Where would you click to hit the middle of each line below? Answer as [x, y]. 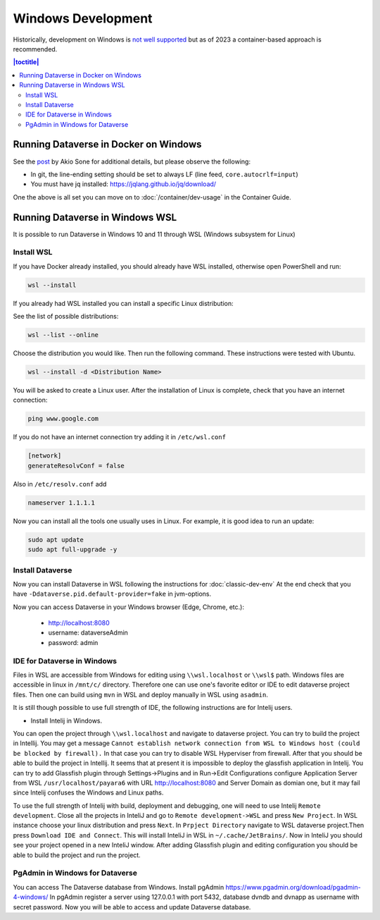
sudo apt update [56, 540]
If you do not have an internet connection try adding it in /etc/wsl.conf [120, 437]
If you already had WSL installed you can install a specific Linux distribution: [123, 303]
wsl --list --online [63, 335]
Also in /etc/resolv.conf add [60, 484]
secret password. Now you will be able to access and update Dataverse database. [132, 907]
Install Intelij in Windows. [66, 720]
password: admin [73, 642]
